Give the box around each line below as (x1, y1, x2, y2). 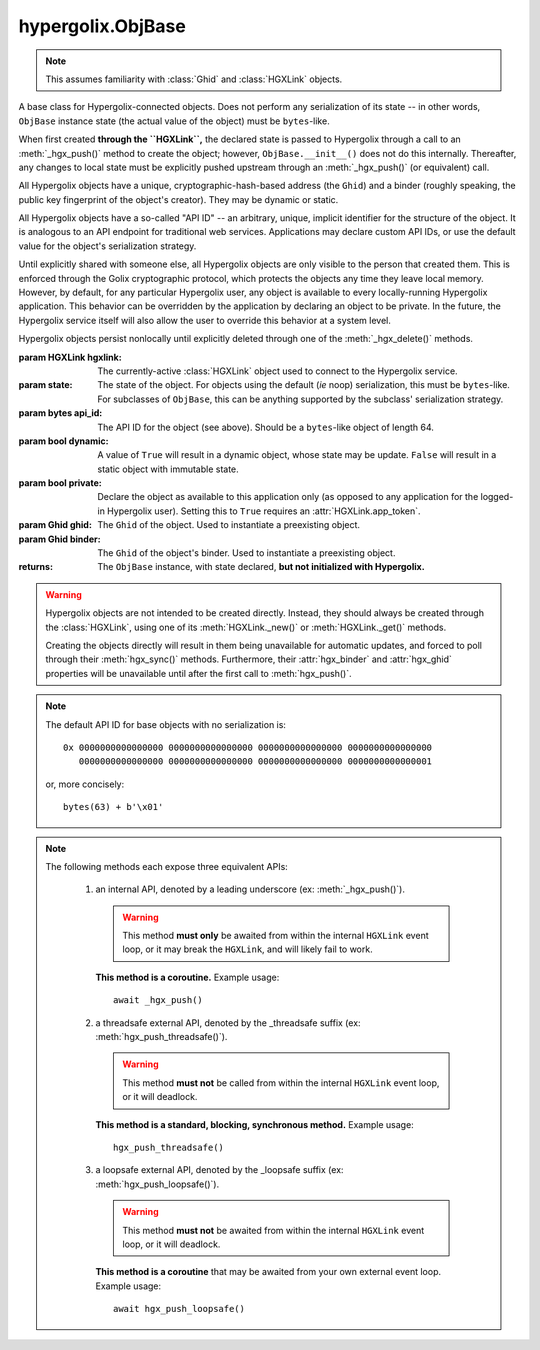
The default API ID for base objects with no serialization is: (45, 718, 287, 730)
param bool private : (18, 477, 102, 489)
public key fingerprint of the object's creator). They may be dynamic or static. (18, 193, 339, 205)
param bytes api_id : (18, 407, 103, 419)
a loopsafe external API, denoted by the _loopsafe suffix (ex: (95, 1164, 344, 1176)
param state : (18, 379, 74, 391)
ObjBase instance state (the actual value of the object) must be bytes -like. (18, 115, 330, 127)
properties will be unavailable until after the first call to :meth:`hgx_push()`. (45, 667, 352, 679)
